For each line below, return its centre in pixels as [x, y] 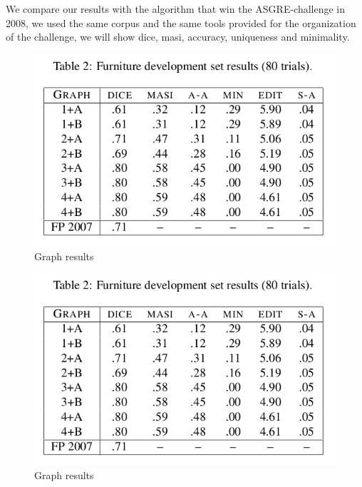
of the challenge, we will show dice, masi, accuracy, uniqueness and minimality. [178, 37]
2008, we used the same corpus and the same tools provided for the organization [181, 22]
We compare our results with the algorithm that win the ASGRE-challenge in [176, 9]
